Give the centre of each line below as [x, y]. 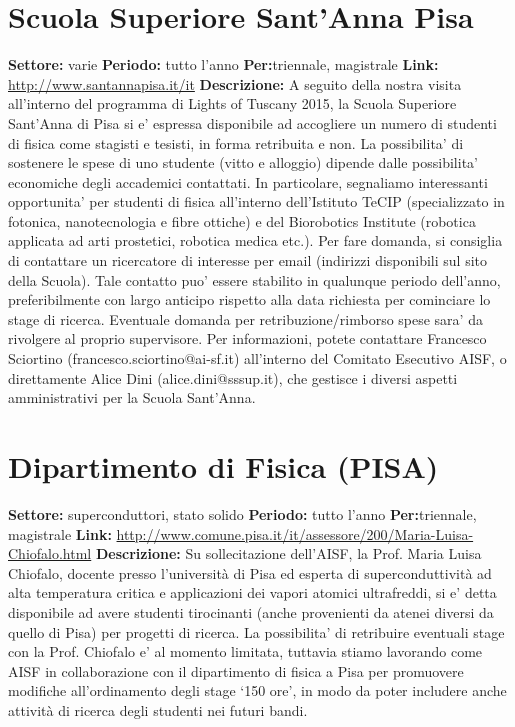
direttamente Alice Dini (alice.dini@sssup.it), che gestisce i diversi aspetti [233, 377]
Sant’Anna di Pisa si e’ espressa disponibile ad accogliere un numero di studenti [252, 122]
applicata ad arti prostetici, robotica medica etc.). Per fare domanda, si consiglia [255, 240]
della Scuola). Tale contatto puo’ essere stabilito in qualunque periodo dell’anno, [254, 279]
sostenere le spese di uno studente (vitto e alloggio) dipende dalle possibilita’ [243, 162]
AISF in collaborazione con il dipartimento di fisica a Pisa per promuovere [236, 670]
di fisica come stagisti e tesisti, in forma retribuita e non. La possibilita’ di [236, 142]
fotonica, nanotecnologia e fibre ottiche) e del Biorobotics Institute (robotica [242, 220]
